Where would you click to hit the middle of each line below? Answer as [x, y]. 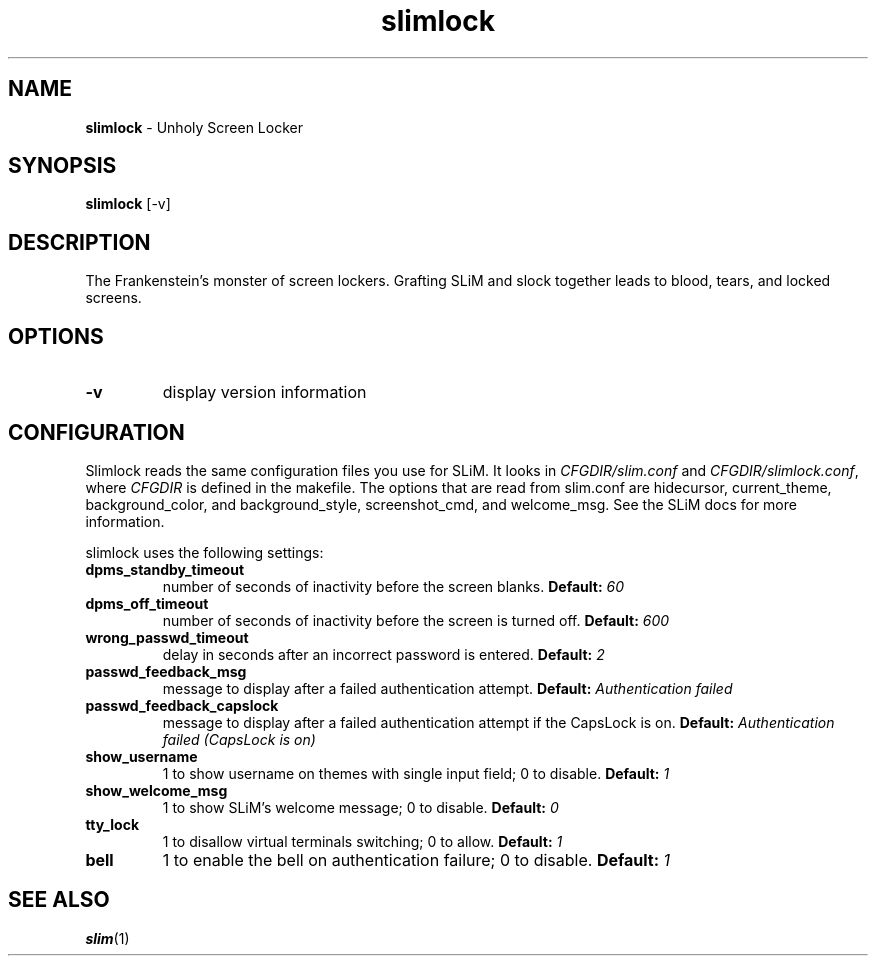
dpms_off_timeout [147, 603]
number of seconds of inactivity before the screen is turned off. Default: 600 [416, 620]
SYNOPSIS [62, 166]
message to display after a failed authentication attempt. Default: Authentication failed [447, 688]
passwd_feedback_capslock [182, 705]
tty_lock [112, 824]
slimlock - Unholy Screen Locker [194, 127]
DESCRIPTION [79, 242]
